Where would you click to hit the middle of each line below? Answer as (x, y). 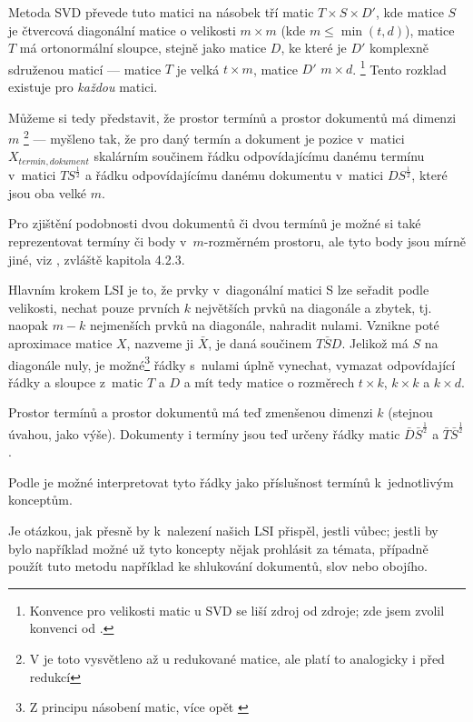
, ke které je (314, 48)
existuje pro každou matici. (83, 87)
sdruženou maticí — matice (85, 69)
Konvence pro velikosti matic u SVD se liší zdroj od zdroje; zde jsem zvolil (237, 610)
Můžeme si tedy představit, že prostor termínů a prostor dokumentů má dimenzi (232, 117)
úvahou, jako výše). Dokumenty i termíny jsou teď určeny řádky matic (204, 433)
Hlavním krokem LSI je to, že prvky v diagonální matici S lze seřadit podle (219, 290)
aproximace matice (60, 343)
